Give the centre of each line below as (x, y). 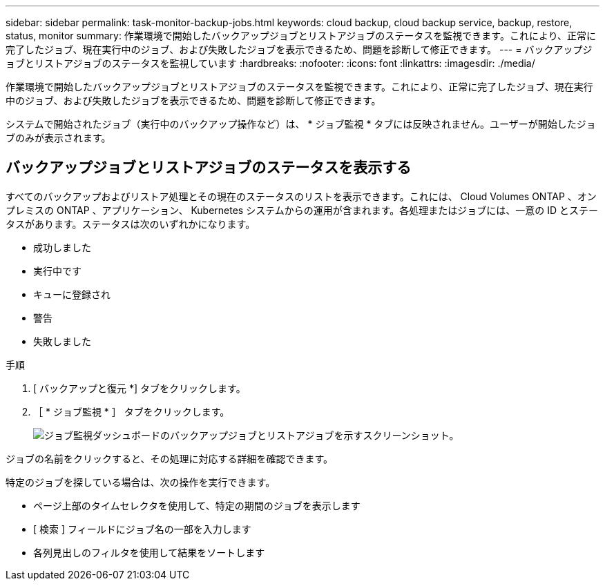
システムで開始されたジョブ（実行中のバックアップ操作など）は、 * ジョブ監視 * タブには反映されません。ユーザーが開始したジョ (301, 124)
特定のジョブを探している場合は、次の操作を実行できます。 (141, 482)
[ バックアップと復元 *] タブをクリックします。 (140, 388)
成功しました (62, 247)
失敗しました (62, 341)
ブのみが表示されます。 (58, 138)
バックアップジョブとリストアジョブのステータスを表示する (209, 168)
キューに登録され (72, 294)
